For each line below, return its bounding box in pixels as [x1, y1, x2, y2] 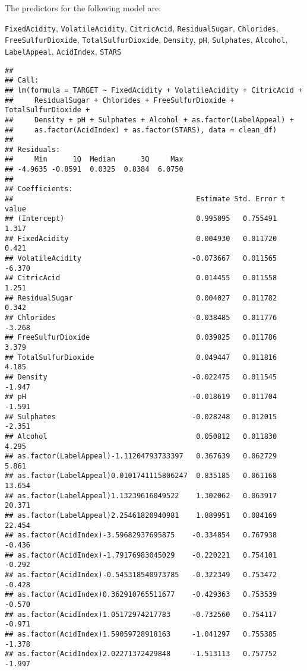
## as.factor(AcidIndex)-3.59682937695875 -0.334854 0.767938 [5, 531, 277, 540]
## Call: [5, 76, 39, 85]
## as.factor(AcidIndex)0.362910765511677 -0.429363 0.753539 [5, 590, 277, 599]
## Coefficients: [5, 185, 73, 194]
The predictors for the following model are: [5, 2, 162, 14]
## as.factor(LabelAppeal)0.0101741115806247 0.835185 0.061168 [5, 471, 277, 480]
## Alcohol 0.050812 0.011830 [5, 432, 277, 441]
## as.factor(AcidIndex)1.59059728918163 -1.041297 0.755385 [5, 629, 277, 638]
